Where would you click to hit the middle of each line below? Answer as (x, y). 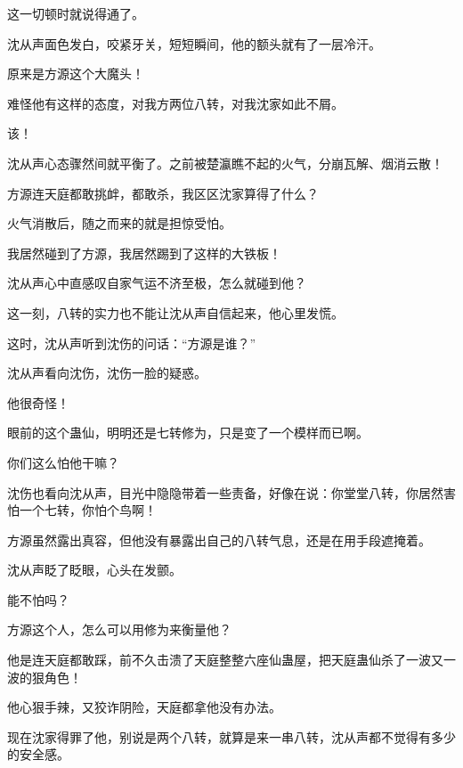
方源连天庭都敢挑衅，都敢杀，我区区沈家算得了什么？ (163, 193)
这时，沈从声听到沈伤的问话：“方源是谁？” (132, 343)
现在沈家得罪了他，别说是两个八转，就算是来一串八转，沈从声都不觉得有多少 (231, 736)
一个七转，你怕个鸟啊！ (88, 510)
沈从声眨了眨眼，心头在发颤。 (94, 570)
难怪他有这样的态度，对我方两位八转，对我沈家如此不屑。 (175, 103)
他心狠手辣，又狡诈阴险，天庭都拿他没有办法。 (144, 707)
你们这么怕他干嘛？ (63, 462)
